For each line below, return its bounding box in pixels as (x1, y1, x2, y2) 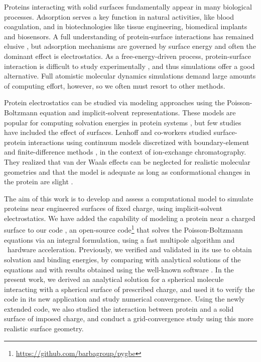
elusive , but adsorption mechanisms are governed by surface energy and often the (4, 41, 256, 51)
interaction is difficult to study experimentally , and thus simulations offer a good (4, 60, 255, 71)
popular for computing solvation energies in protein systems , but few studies (4, 117, 241, 127)
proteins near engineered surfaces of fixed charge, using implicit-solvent (4, 203, 222, 213)
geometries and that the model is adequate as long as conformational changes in (4, 166, 250, 177)
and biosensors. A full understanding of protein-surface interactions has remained (4, 31, 254, 41)
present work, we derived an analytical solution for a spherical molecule (4, 274, 224, 284)
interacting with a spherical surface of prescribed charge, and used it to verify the (4, 283, 255, 294)
